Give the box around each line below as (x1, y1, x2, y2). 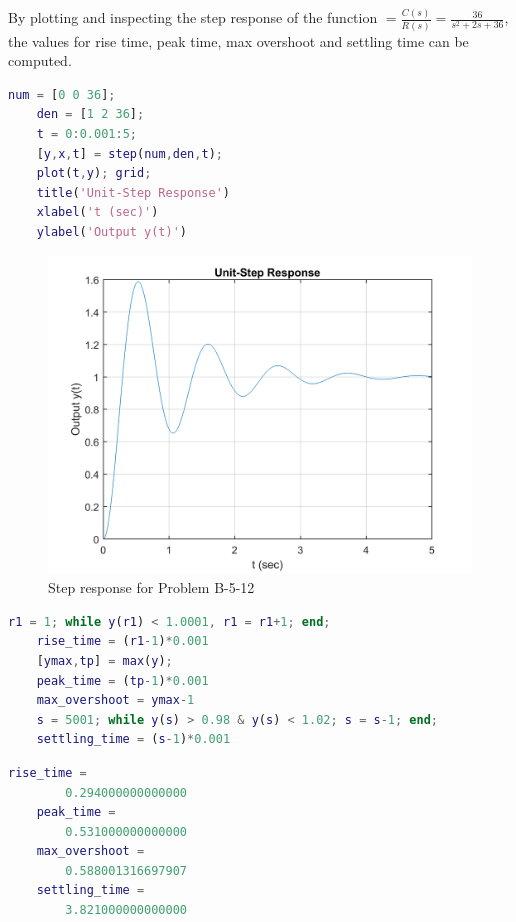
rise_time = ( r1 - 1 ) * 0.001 (36, 634, 209, 649)
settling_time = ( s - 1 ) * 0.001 (36, 732, 231, 747)
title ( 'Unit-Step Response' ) (36, 185, 230, 200)
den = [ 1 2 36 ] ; (36, 107, 145, 122)
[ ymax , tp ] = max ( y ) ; (36, 653, 173, 668)
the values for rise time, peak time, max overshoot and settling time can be (8, 30, 469, 51)
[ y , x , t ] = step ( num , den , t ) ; (36, 146, 223, 161)
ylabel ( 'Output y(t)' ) (36, 224, 188, 239)
